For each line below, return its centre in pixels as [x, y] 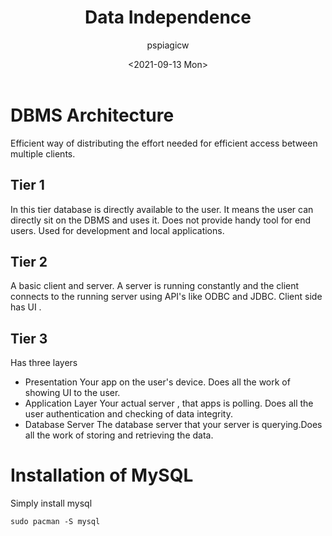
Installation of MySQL [102, 475]
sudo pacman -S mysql [55, 522]
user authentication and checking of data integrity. [128, 414]
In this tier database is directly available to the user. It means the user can [162, 209]
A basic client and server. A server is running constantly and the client [155, 286]
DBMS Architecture [92, 115]
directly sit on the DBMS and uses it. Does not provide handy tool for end [161, 220]
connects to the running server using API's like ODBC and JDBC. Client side [166, 297]
